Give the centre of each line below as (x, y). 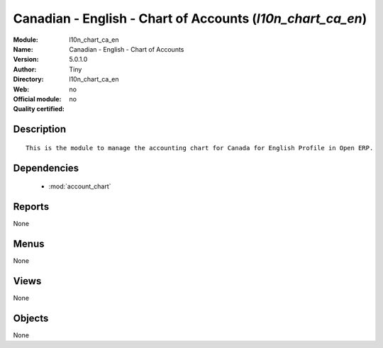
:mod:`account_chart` (80, 186)
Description (40, 129)
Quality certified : (39, 109)
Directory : (28, 79)
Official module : (37, 99)
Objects (31, 318)
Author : (25, 69)
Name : (23, 49)
